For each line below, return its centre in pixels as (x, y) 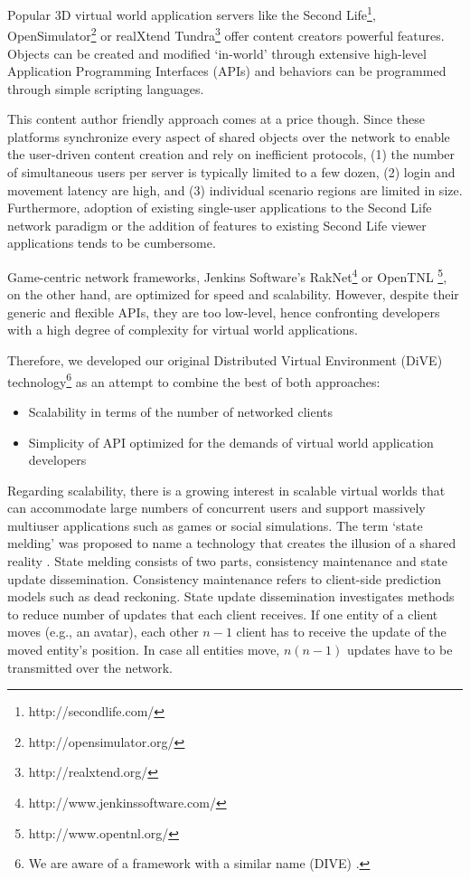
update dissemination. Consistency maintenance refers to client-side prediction (225, 578)
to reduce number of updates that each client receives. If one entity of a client (223, 614)
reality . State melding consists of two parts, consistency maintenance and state (228, 561)
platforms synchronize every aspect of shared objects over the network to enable (229, 136)
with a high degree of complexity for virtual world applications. (183, 330)
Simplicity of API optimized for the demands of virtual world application (231, 442)
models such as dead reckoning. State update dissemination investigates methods (231, 596)
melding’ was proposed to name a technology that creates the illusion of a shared (232, 543)
